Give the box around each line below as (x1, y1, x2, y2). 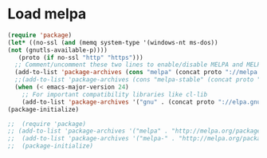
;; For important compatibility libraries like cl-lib (22, 90, 208, 98)
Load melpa (7, 5, 87, 23)
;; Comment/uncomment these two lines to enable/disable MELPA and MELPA (14, 61, 265, 69)
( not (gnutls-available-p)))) (7, 45, 108, 54)
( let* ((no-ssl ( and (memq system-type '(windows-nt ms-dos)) (7, 38, 218, 46)
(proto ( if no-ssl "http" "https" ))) (18, 53, 144, 61)
